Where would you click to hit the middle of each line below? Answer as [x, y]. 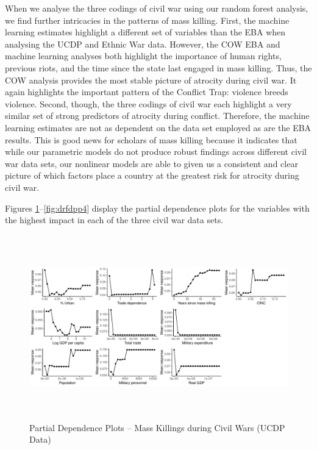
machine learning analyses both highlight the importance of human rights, [143, 56]
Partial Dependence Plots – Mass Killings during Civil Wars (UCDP [157, 427]
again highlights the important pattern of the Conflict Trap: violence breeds [147, 92]
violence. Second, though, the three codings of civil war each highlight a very [148, 103]
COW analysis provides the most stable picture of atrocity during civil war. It [151, 80]
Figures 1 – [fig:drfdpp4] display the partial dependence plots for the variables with [157, 208]
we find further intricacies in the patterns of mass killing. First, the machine [147, 20]
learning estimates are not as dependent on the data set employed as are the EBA [158, 127]
